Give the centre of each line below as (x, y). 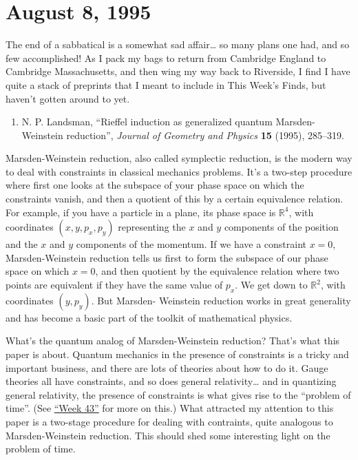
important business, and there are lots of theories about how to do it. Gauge (167, 367)
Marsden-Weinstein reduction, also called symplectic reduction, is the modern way (179, 158)
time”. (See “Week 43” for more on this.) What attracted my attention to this (170, 408)
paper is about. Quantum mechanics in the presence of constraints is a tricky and (177, 354)
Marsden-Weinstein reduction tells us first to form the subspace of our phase (167, 257)
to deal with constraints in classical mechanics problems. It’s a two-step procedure (179, 171)
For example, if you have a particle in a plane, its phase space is (141, 212)
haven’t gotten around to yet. (68, 98)
